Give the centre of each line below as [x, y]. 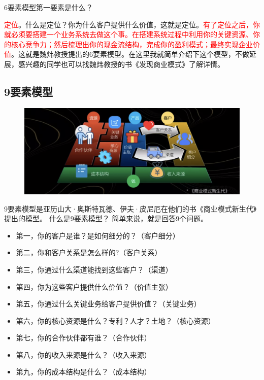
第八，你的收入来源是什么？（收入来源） [84, 354]
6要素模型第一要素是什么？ [48, 7]
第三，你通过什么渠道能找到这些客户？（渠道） [94, 269]
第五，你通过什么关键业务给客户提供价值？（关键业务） [108, 304]
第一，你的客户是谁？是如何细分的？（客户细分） [98, 235]
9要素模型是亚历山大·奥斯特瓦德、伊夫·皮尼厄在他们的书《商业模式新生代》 [130, 208]
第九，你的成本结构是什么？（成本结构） [84, 372]
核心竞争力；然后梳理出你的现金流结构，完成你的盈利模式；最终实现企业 [132, 44]
